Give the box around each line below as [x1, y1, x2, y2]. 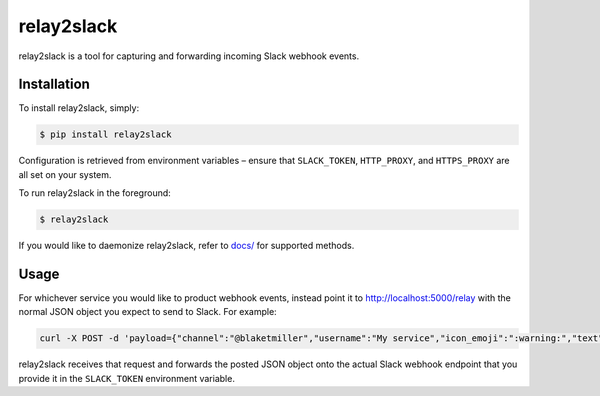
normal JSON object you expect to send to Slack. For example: [18, 306, 277, 318]
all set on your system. [18, 168, 112, 180]
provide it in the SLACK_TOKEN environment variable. [18, 372, 235, 384]
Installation [18, 76, 90, 93]
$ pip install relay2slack [39, 129, 172, 140]
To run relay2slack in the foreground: [18, 187, 172, 199]
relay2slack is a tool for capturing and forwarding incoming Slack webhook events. [18, 50, 360, 62]
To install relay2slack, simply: [18, 102, 140, 114]
